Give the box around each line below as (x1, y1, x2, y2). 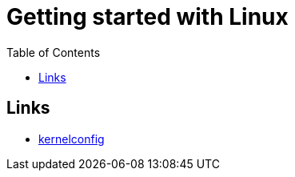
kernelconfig (38, 131, 105, 146)
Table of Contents (6, 45, 101, 59)
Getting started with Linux (6, 3, 289, 30)
